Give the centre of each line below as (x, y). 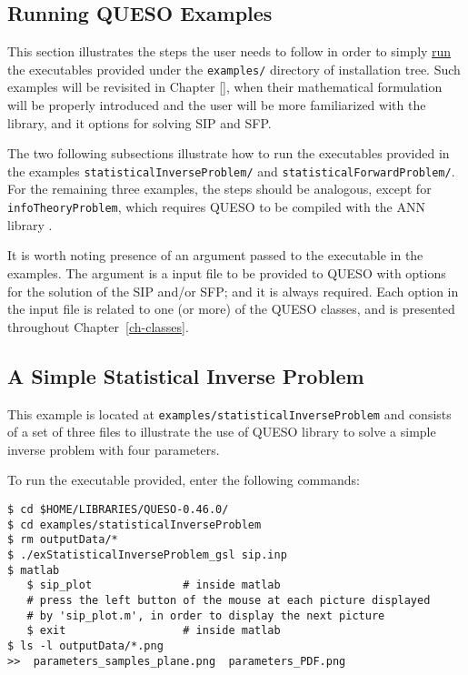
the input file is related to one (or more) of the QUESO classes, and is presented (231, 309)
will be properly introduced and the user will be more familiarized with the (217, 105)
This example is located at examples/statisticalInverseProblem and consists (229, 413)
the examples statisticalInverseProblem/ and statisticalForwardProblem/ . (231, 171)
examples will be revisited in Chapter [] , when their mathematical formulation (225, 87)
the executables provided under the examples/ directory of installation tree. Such (234, 69)
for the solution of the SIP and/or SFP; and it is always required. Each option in (233, 291)
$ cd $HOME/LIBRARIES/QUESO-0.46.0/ (118, 509)
